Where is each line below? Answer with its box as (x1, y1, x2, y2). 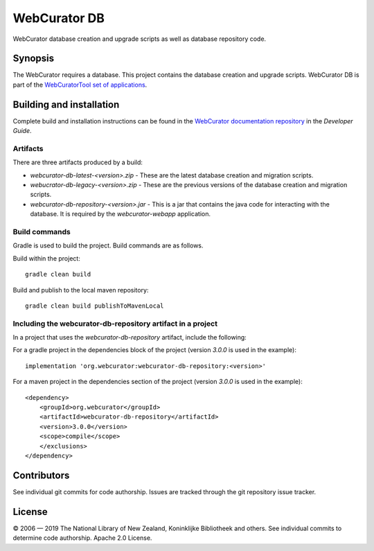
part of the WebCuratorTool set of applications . (12, 80, 148, 89)
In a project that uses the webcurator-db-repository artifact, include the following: (12, 333, 247, 342)
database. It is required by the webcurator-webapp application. (30, 210, 211, 218)
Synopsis (12, 53, 55, 64)
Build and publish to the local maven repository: (12, 286, 149, 294)
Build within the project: (12, 254, 81, 263)
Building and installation (12, 98, 120, 110)
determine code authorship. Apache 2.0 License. (12, 534, 152, 542)
